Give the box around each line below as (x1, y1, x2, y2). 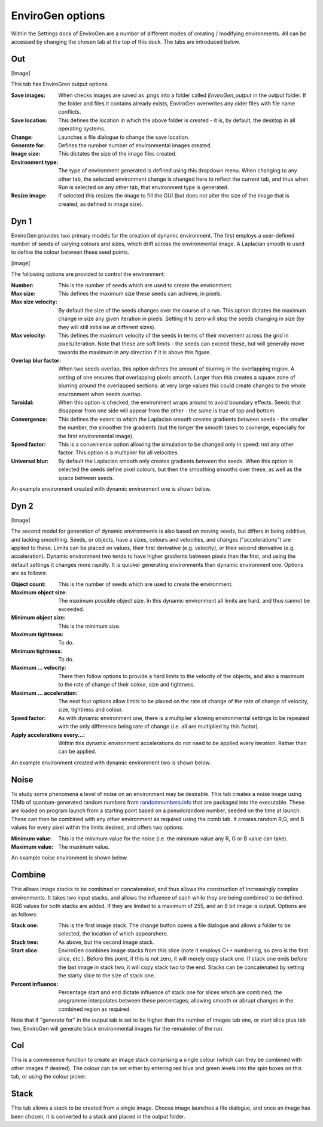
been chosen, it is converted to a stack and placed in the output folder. (11, 1113, 185, 1120)
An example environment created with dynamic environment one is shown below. (11, 485, 212, 492)
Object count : (11, 581, 46, 588)
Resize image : (11, 192, 47, 199)
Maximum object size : (11, 588, 68, 596)
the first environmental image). (58, 432, 134, 439)
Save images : (11, 92, 46, 99)
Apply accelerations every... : (11, 731, 85, 739)
